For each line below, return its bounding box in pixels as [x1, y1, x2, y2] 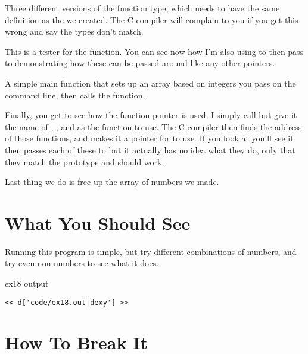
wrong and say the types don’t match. [5, 25, 144, 38]
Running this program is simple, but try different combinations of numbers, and [5, 245, 297, 257]
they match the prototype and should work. [5, 155, 164, 168]
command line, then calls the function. [5, 88, 145, 101]
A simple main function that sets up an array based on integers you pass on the [5, 76, 296, 89]
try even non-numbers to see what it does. [5, 257, 159, 269]
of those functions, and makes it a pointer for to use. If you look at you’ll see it [5, 132, 294, 144]
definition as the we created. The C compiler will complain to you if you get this [5, 13, 298, 26]
